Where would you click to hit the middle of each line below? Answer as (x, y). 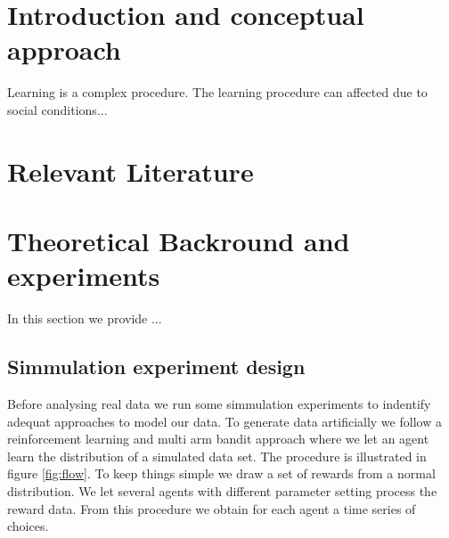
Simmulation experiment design (156, 367)
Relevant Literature (131, 171)
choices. (28, 526)
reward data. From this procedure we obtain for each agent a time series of (212, 508)
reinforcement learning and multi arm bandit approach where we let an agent (218, 439)
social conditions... (57, 109)
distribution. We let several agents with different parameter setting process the (222, 490)
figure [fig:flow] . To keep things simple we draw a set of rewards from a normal (221, 473)
